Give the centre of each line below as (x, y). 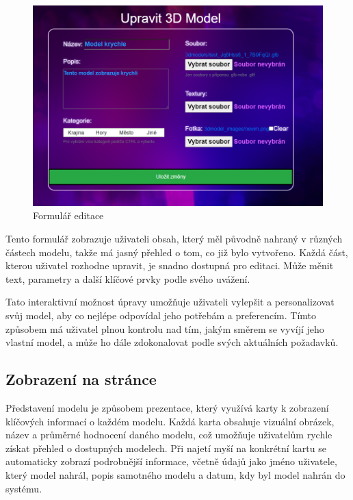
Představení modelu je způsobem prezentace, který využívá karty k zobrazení (167, 407)
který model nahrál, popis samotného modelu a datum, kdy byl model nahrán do (175, 474)
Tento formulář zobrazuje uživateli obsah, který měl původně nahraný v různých (174, 238)
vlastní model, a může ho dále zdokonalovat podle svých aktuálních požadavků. (172, 342)
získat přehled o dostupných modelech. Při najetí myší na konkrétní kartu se (166, 448)
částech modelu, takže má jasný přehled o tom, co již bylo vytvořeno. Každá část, (177, 252)
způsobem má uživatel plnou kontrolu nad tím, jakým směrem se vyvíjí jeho (165, 328)
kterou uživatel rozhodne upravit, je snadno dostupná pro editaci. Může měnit (170, 265)
